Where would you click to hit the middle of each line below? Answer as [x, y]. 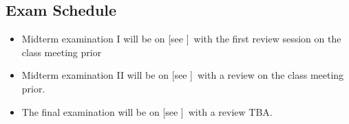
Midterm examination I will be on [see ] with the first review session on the [181, 39]
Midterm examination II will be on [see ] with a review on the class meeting [183, 75]
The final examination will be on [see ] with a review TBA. [147, 111]
